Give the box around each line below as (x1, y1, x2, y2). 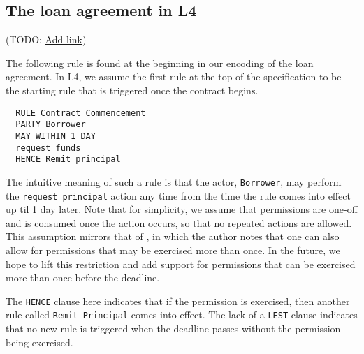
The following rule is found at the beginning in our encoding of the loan (6, 55, 314, 70)
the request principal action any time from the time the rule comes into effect (6, 188, 351, 202)
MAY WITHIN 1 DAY (15, 131, 96, 141)
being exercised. (6, 334, 73, 349)
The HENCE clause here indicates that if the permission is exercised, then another (6, 293, 350, 308)
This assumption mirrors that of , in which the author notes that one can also (6, 229, 340, 244)
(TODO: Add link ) (6, 32, 87, 47)
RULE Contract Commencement (15, 108, 146, 118)
